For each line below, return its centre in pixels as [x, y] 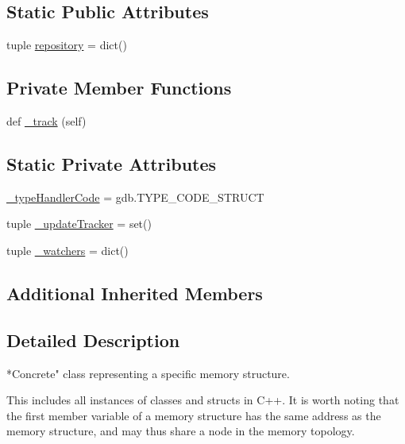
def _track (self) [46, 121]
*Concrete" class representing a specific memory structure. [148, 373]
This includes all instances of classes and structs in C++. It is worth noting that [203, 400]
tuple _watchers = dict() [67, 250]
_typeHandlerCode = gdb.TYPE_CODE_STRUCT [135, 197]
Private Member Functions [119, 88]
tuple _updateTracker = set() [79, 224]
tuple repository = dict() [67, 45]
